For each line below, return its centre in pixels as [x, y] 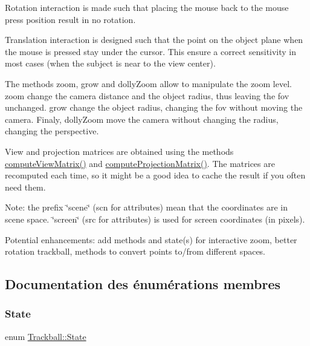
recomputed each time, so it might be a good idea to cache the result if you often [155, 175]
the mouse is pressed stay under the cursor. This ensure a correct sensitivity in [151, 51]
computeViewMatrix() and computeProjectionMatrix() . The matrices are [140, 163]
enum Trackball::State [46, 336]
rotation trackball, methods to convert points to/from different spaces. [135, 251]
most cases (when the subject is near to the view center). [110, 63]
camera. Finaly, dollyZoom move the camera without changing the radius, [142, 119]
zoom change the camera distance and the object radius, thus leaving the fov [147, 95]
